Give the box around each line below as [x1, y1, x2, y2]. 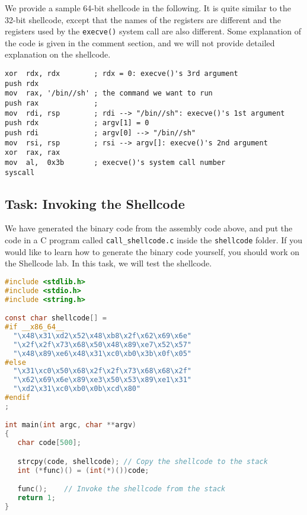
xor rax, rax [5, 148, 60, 157]
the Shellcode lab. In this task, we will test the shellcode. [5, 257, 212, 269]
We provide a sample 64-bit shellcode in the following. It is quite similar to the [5, 2, 291, 14]
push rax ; [5, 99, 98, 107]
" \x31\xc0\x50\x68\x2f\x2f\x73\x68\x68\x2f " [13, 367, 192, 376]
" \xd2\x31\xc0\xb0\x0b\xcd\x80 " [13, 384, 141, 393]
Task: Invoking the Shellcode [5, 194, 185, 212]
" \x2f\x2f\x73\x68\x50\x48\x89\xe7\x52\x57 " [13, 340, 192, 349]
